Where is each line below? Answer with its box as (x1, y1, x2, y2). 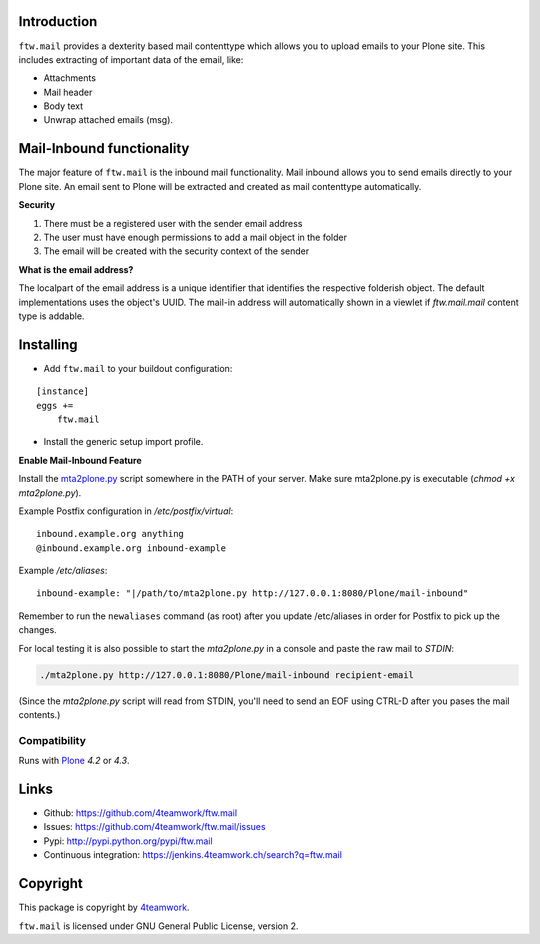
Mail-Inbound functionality (18, 140, 190, 157)
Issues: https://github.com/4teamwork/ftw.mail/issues (43, 821, 266, 833)
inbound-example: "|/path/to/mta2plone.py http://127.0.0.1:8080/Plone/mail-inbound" (36, 588, 469, 599)
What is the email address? (18, 263, 134, 275)
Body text (43, 100, 84, 112)
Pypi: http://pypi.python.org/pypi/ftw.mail (43, 835, 214, 847)
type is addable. (18, 310, 85, 322)
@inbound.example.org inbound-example (36, 542, 227, 554)
